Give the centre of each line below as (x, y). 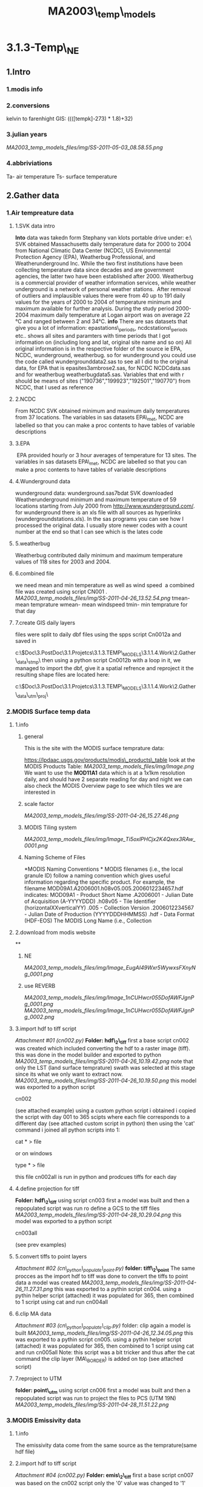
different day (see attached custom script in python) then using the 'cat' (105, 1123)
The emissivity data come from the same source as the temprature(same (106, 1445)
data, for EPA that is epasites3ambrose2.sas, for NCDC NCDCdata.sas (103, 368)
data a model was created (48, 1282)
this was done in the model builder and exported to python (88, 1055)
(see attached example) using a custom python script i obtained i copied (105, 1110)
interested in (40, 792)
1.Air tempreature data (40, 212)
